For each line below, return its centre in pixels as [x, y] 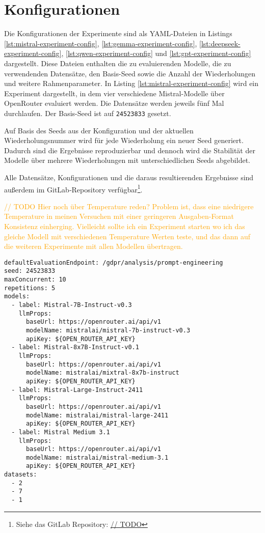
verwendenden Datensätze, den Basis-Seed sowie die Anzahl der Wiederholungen [130, 73]
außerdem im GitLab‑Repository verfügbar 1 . [73, 188]
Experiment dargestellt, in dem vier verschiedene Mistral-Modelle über [114, 93]
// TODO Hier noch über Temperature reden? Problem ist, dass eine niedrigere [129, 206]
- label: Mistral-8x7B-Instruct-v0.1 [75, 347]
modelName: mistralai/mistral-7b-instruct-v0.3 [108, 330]
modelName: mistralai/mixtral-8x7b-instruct [102, 373]
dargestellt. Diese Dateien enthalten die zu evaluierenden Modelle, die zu [118, 63]
